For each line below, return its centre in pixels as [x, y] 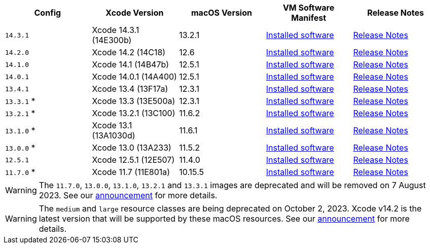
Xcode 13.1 [112, 125]
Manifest [309, 18]
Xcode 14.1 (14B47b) [131, 64]
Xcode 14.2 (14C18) [129, 52]
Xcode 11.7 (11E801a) [131, 172]
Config [48, 13]
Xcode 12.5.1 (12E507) [133, 160]
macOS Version [221, 13]
